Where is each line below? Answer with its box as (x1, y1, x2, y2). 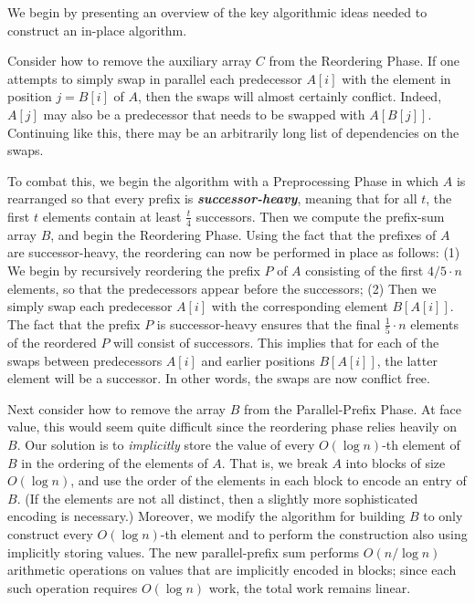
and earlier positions (201, 350, 315, 370)
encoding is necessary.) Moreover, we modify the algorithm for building (7, 506, 406, 526)
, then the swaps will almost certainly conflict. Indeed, (138, 87, 442, 106)
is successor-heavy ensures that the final (156, 314, 381, 333)
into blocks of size (345, 453, 446, 472)
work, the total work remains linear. (208, 578, 411, 597)
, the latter (376, 350, 438, 370)
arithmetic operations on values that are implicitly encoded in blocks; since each (7, 560, 457, 579)
